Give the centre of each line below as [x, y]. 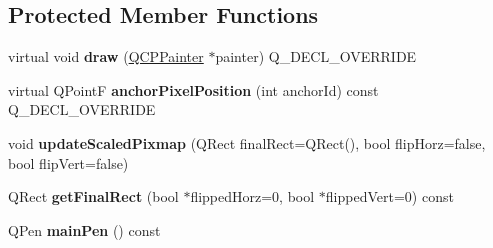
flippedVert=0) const [389, 196]
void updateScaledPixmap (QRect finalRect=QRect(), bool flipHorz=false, [247, 142]
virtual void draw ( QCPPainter [106, 56]
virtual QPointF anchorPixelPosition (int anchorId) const [193, 89]
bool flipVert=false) [68, 162]
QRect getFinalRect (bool [93, 196]
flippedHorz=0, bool [252, 196]
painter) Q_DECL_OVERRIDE [316, 56]
